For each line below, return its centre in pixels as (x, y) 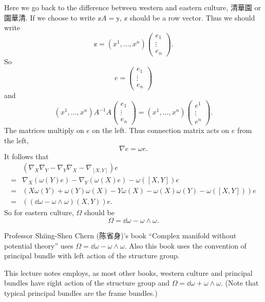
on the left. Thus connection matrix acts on (161, 130)
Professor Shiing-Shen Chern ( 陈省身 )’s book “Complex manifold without (120, 235)
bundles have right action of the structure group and (87, 283)
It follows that (26, 156)
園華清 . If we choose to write (50, 17)
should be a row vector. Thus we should (192, 17)
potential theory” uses (39, 245)
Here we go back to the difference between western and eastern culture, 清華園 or (133, 7)
